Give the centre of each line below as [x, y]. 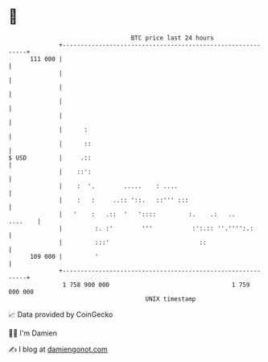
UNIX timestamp [171, 299]
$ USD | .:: [50, 158]
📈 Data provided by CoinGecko [61, 314]
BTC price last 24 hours [173, 38]
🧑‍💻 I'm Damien [33, 333]
